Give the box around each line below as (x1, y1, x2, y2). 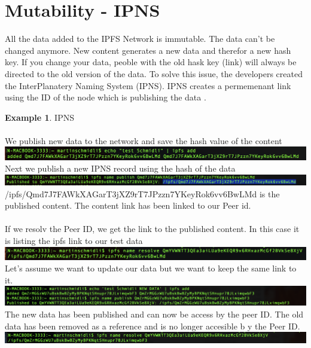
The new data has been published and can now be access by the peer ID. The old (5, 308, 304, 320)
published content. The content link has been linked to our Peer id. (5, 199, 251, 212)
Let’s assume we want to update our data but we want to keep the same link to (5, 262, 297, 274)
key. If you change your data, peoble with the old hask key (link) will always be (5, 56, 297, 68)
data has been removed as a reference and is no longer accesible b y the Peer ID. (5, 319, 300, 332)
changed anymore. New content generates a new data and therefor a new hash (5, 44, 291, 56)
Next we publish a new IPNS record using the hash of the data (5, 162, 236, 175)
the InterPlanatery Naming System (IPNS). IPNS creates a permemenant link (5, 79, 291, 91)
